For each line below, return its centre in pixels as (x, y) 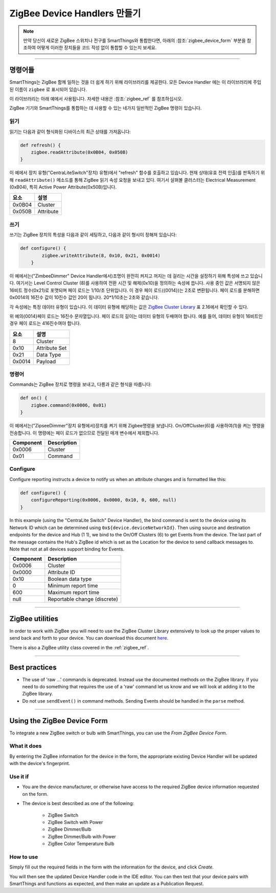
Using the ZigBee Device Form (59, 721)
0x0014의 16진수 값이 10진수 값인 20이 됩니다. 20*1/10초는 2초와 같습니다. (84, 297)
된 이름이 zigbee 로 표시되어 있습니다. (48, 89)
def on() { (34, 398)
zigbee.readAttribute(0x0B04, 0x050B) (79, 152)
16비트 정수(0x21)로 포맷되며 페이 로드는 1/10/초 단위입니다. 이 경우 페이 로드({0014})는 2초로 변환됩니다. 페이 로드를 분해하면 (135, 290)
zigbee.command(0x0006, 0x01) (69, 405)
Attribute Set (52, 348)
